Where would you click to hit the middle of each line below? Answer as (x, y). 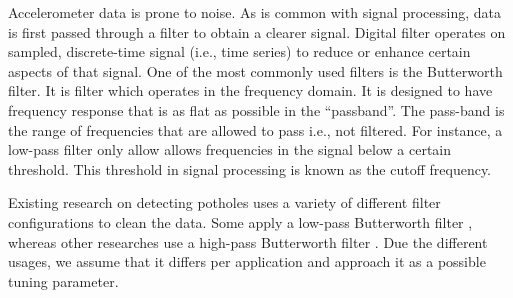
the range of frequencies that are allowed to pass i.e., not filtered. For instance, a (255, 129)
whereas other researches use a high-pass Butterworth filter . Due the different (248, 241)
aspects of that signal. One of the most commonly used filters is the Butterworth (255, 70)
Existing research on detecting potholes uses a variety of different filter (224, 202)
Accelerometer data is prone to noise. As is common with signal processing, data (254, 12)
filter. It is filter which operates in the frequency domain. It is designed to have (250, 90)
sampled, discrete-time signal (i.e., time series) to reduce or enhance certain (239, 51)
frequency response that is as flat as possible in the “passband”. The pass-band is (256, 109)
